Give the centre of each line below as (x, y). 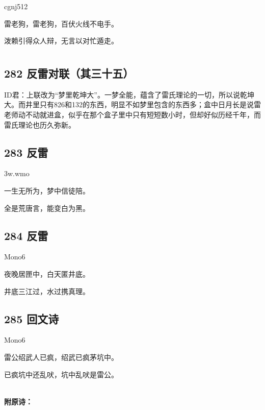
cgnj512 (16, 6)
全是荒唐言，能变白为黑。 (47, 208)
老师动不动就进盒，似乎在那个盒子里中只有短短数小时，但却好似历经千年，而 (132, 114)
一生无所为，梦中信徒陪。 (47, 190)
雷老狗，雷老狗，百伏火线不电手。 (61, 23)
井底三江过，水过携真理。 (47, 291)
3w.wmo (17, 173)
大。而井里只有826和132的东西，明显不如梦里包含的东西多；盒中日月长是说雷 (132, 104)
